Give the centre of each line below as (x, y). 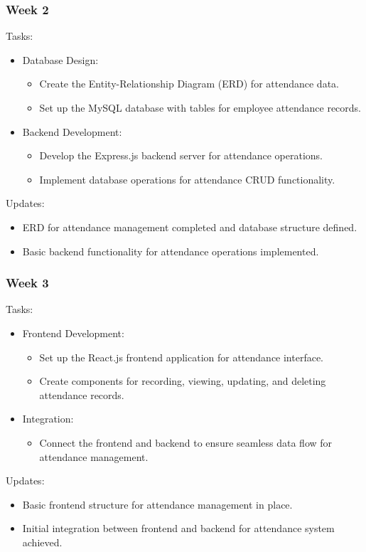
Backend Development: (72, 131)
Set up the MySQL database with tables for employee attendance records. (200, 107)
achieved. (42, 542)
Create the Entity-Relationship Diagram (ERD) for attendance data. (189, 84)
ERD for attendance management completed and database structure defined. (190, 227)
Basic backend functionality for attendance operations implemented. (171, 251)
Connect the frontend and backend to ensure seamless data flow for (186, 442)
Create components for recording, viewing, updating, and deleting (183, 381)
